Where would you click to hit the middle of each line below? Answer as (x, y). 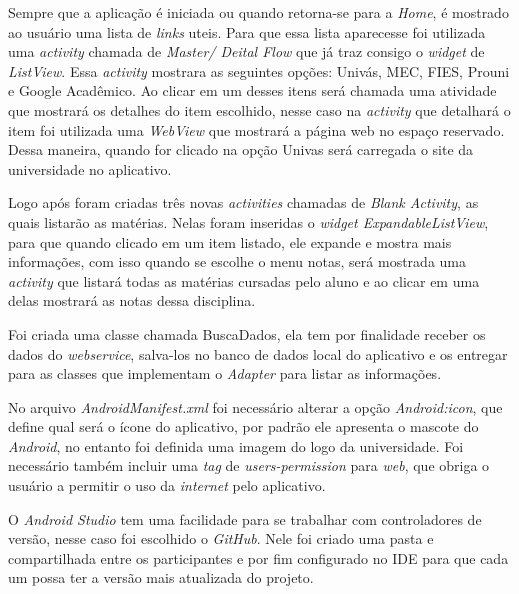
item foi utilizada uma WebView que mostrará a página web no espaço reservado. (256, 129)
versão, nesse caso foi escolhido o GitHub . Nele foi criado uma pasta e (221, 538)
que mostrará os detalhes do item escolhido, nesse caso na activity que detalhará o (259, 109)
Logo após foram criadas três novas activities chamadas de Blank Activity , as (243, 202)
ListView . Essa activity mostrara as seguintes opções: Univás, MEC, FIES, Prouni (259, 70)
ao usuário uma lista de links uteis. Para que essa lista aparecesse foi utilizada (247, 31)
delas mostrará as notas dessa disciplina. (132, 300)
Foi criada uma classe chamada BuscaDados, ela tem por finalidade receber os (247, 333)
